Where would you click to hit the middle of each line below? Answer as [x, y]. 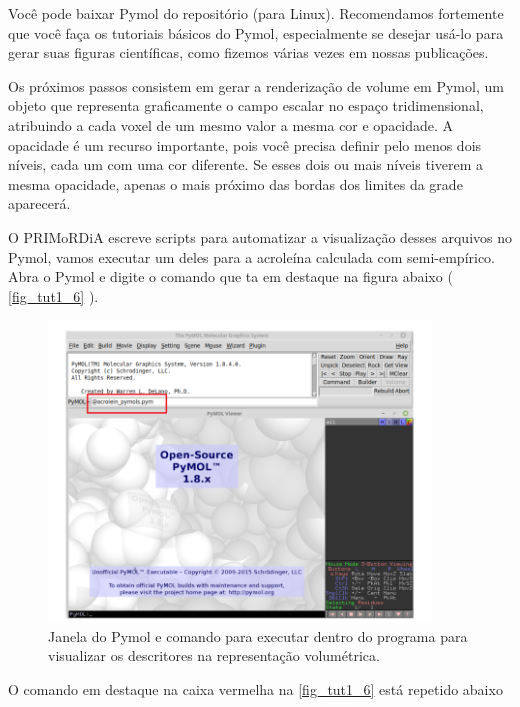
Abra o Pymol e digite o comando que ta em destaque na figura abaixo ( [230, 276]
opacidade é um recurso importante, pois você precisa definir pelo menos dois [245, 144]
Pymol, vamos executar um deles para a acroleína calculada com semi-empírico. [252, 256]
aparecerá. [39, 203]
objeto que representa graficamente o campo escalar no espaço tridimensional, [246, 105]
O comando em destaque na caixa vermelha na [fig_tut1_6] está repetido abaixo [255, 688]
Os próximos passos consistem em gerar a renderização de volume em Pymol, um [256, 85]
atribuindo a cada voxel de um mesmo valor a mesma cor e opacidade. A [231, 124]
